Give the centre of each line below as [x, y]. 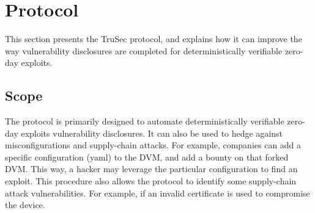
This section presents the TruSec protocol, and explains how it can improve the [154, 39]
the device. [25, 205]
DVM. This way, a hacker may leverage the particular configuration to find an [151, 169]
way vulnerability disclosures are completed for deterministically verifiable [144, 50]
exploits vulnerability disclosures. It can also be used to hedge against [152, 133]
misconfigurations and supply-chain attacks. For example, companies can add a [153, 145]
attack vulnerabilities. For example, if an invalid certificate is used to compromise [157, 193]
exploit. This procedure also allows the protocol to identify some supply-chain [151, 181]
